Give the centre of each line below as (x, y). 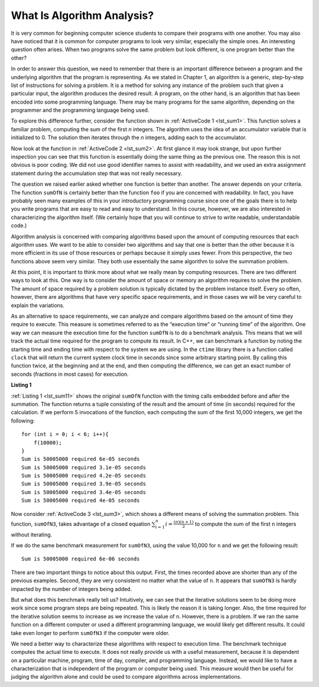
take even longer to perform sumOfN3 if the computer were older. (90, 633)
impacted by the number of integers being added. (71, 589)
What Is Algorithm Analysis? (82, 15)
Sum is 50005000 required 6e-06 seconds (81, 559)
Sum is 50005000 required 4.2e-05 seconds (84, 476)
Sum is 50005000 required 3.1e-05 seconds (84, 467)
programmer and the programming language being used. (80, 110)
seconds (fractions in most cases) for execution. (70, 374)
